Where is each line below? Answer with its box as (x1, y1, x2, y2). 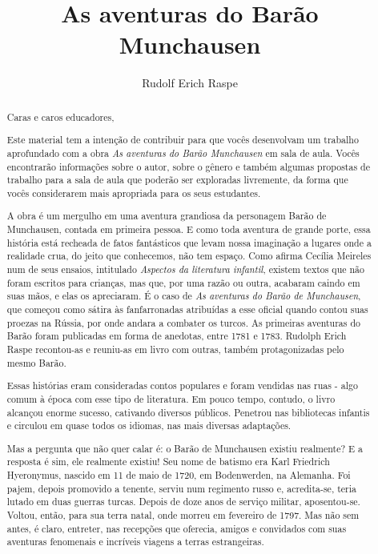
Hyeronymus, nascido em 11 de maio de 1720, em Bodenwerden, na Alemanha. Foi (6, 468, 351, 482)
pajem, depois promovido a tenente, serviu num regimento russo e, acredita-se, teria (6, 481, 356, 495)
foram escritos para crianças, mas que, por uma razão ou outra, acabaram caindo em (6, 275, 360, 289)
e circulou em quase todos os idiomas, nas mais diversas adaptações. (6, 419, 292, 432)
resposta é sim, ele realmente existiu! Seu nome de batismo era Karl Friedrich (6, 455, 330, 468)
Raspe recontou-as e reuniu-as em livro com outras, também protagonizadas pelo (6, 342, 344, 355)
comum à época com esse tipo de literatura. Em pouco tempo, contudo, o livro (6, 391, 336, 405)
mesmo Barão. (6, 355, 66, 369)
